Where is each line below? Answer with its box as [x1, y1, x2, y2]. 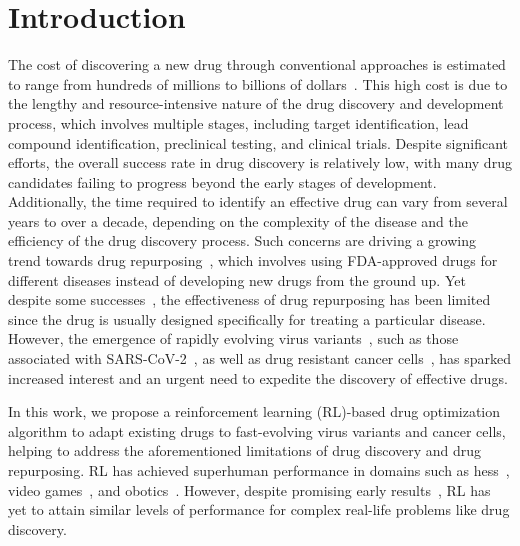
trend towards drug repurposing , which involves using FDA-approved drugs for [8, 250, 498, 271]
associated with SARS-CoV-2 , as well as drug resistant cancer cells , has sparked [8, 348, 512, 369]
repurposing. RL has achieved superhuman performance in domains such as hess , [8, 460, 510, 480]
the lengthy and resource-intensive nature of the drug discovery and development [8, 93, 504, 114]
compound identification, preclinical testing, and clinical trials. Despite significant [8, 132, 508, 153]
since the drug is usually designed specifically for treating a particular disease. [8, 308, 486, 329]
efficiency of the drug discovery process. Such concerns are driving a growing [8, 230, 477, 251]
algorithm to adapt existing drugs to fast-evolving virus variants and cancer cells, [8, 420, 506, 441]
